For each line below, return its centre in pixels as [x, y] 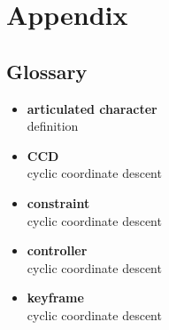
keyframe [55, 298]
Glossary [47, 71]
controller [57, 250]
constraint [58, 202]
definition [53, 126]
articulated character [92, 108]
